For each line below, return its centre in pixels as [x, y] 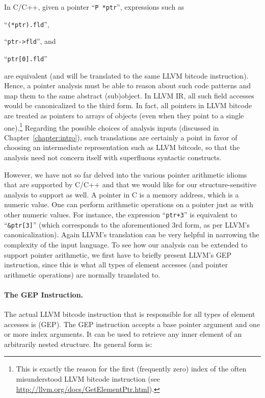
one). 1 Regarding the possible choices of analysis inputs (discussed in [112, 127]
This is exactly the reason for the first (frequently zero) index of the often [131, 369]
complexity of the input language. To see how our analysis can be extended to [126, 244]
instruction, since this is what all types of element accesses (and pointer [116, 265]
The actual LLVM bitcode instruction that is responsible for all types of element [130, 314]
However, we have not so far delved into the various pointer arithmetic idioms [126, 174]
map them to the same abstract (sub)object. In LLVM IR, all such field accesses [129, 95]
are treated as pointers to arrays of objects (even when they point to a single [124, 115]
